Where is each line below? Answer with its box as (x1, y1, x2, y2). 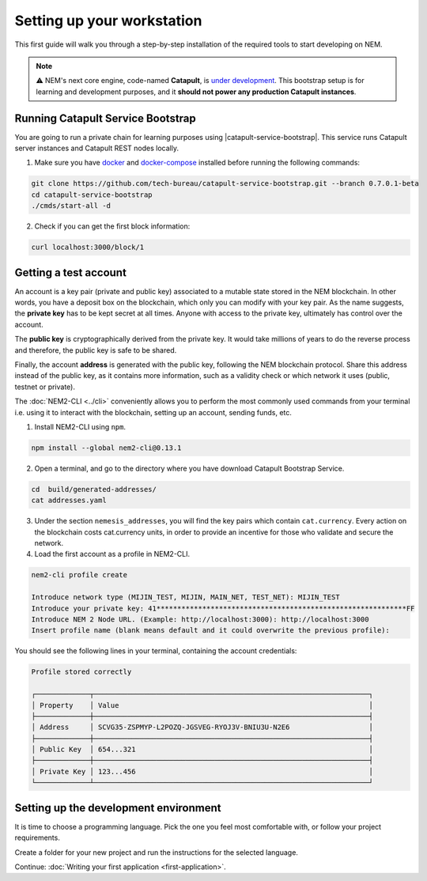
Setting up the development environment (14, 801, 221, 815)
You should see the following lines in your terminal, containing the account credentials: (14, 646, 297, 656)
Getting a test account (14, 266, 127, 279)
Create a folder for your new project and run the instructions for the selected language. (14, 847, 298, 857)
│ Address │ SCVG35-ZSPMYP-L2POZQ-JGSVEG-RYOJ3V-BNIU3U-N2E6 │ (31, 723, 373, 732)
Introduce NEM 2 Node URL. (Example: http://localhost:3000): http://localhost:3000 (31, 614, 369, 624)
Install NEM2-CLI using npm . (34, 422, 127, 431)
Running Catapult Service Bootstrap (14, 112, 197, 125)
